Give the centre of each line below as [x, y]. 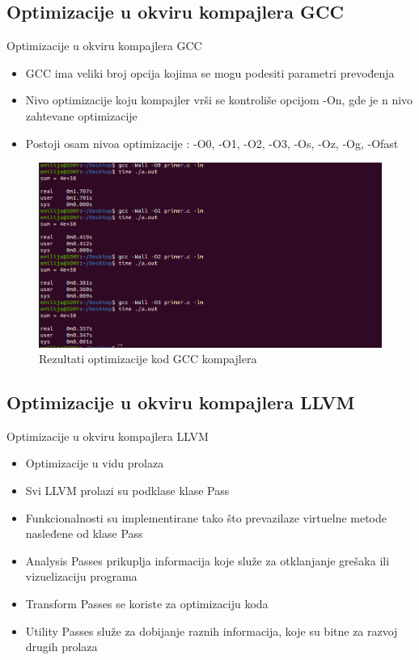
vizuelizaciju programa [81, 576]
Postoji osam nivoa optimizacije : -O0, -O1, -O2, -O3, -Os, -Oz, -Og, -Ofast [212, 143]
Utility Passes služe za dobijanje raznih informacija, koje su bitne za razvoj [212, 630]
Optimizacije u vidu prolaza [95, 463]
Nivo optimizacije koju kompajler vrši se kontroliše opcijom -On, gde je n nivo [219, 100]
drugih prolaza [61, 647]
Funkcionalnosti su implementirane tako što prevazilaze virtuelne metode [206, 517]
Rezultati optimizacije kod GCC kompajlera [148, 359]
